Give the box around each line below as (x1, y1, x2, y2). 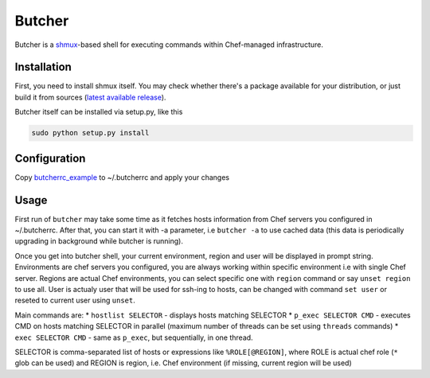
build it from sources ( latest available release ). (14, 92, 166, 102)
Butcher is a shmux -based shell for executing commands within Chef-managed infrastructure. (14, 40, 324, 49)
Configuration (14, 151, 86, 165)
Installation (14, 60, 72, 74)
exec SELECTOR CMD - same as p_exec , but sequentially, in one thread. (14, 333, 254, 342)
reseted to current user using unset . (14, 295, 135, 306)
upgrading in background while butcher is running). (14, 236, 183, 246)
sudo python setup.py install (31, 128, 150, 138)
